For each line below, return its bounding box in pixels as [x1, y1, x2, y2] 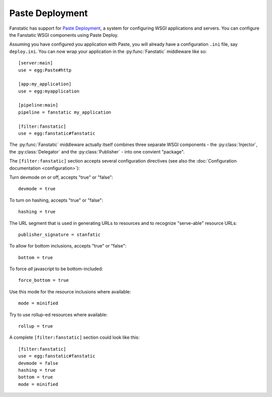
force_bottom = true [18, 277, 69, 283]
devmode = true [18, 186, 56, 192]
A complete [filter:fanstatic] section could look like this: [9, 335, 140, 341]
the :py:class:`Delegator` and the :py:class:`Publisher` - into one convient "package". [9, 148, 185, 154]
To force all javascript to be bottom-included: [9, 266, 103, 272]
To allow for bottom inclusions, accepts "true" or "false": [9, 243, 127, 249]
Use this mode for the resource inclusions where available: [9, 288, 131, 294]
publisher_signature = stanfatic [18, 231, 101, 237]
